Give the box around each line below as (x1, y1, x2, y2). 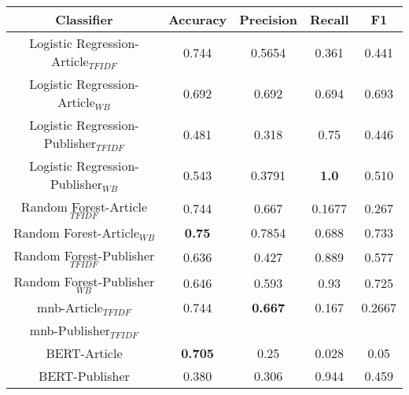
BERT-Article (46, 343, 123, 362)
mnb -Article (37, 297, 103, 316)
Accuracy (168, 10, 227, 28)
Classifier (55, 10, 113, 28)
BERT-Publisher (39, 366, 130, 385)
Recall (309, 10, 349, 28)
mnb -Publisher (29, 320, 111, 339)
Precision (239, 10, 297, 28)
